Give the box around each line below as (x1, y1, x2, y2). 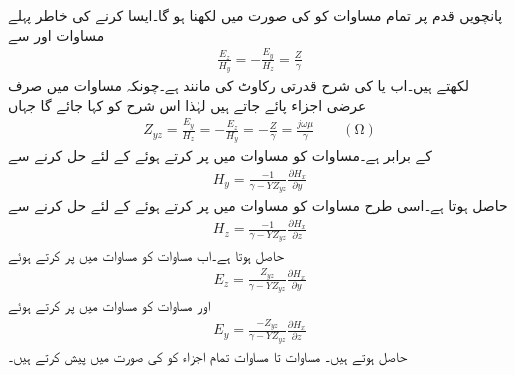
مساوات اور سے (8, 24, 105, 45)
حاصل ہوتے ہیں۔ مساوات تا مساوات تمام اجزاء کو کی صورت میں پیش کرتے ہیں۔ (8, 345, 408, 366)
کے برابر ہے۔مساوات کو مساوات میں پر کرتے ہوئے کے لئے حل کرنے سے (8, 145, 433, 166)
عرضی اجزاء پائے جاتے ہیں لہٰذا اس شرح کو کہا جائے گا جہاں (8, 94, 367, 115)
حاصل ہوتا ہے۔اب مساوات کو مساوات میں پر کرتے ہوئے (8, 244, 285, 265)
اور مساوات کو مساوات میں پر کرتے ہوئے (8, 295, 211, 316)
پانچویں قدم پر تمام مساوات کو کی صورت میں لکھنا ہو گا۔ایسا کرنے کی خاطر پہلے (8, 5, 503, 25)
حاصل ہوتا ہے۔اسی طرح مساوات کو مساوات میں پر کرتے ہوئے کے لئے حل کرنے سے (8, 194, 508, 215)
